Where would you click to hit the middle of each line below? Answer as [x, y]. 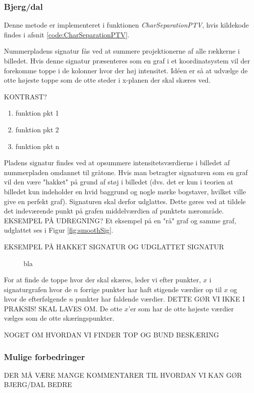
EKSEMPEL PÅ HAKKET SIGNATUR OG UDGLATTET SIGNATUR [114, 246]
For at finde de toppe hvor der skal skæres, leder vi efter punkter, [102, 280]
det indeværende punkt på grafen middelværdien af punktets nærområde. [114, 211]
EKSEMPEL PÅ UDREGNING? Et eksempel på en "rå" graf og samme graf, [120, 220]
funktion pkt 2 [37, 129]
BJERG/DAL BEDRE [38, 384]
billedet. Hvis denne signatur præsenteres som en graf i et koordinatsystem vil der [127, 60]
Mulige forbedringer [45, 356]
